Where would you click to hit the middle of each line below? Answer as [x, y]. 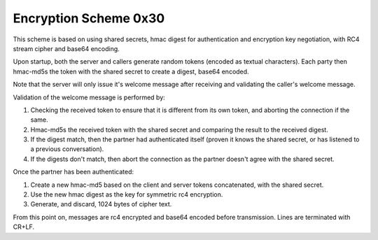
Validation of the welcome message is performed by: [89, 97]
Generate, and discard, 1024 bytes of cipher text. [101, 204]
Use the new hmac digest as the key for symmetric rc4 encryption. [127, 195]
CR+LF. [24, 227]
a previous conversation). [67, 149]
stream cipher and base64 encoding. [66, 48]
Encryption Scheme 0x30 [89, 18]
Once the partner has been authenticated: [73, 172]
